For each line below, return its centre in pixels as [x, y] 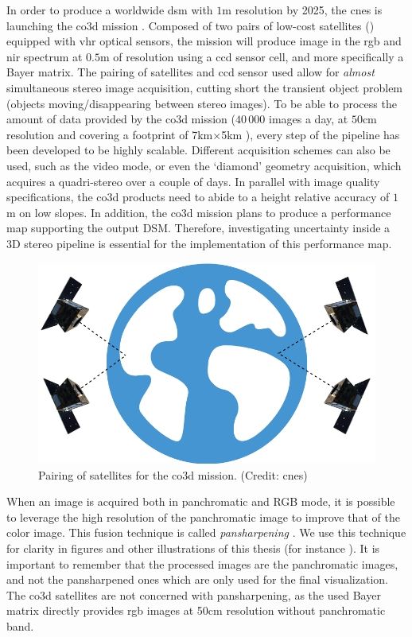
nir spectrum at [45, 56]
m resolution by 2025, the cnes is [302, 10]
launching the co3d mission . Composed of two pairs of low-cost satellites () [190, 25]
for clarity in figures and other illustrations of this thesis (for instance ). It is [193, 548]
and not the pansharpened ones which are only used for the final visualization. [197, 579]
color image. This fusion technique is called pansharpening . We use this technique [206, 532]
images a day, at [308, 119]
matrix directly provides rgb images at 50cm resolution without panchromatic [196, 610]
